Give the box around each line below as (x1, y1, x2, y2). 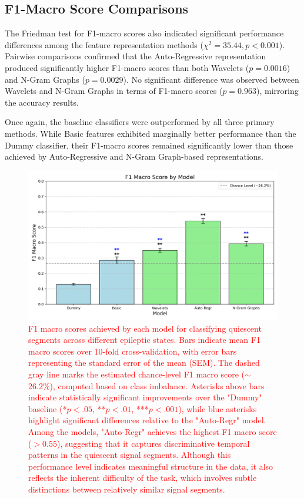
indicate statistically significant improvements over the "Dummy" (28, 391, 262, 403)
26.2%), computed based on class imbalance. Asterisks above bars (28, 379, 265, 392)
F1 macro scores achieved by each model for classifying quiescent (28, 322, 262, 334)
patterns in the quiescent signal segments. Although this (28, 449, 231, 461)
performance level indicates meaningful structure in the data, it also (28, 460, 273, 472)
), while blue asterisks (178, 402, 257, 414)
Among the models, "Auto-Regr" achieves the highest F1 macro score (28, 425, 277, 437)
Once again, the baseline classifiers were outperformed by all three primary (5, 116, 275, 128)
